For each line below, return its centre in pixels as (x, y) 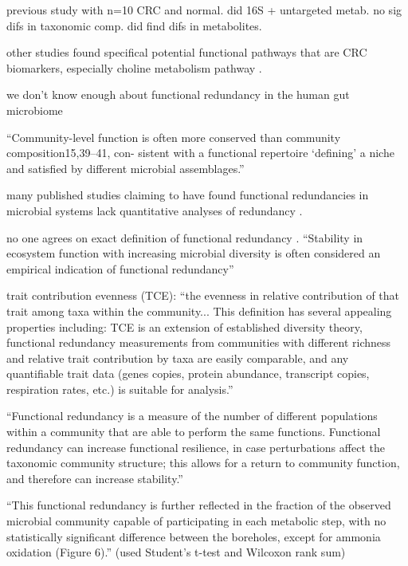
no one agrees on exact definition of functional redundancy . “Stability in (185, 237)
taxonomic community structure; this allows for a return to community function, (203, 463)
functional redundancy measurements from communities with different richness (199, 342)
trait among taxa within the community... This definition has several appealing (199, 311)
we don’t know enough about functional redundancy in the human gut (178, 94)
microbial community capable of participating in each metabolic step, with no (196, 521)
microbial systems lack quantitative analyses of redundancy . (155, 210)
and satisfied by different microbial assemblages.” (126, 168)
